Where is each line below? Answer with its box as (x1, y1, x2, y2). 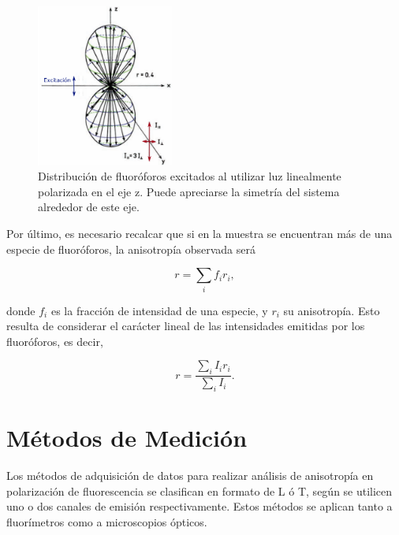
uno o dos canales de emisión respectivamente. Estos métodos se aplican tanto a (6, 498, 393, 515)
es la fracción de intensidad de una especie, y (50, 302, 268, 318)
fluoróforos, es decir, (6, 333, 103, 349)
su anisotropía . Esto (283, 302, 380, 318)
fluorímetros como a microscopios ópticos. (6, 513, 207, 529)
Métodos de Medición (6, 422, 248, 454)
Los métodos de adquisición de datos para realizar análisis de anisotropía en (6, 467, 374, 484)
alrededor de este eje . (38, 199, 140, 215)
